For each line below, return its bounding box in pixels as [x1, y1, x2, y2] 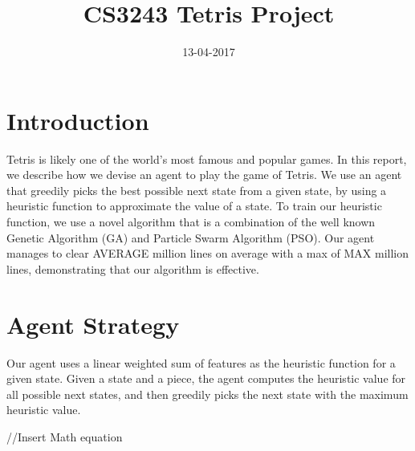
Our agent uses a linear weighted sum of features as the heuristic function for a [6, 354, 396, 371]
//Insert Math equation [6, 428, 123, 445]
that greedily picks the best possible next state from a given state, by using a [6, 181, 387, 198]
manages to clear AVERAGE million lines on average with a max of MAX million [6, 245, 409, 262]
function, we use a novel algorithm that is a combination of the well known [6, 213, 376, 230]
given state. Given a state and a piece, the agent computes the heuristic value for [6, 370, 406, 387]
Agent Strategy [6, 307, 180, 340]
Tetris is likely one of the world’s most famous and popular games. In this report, [6, 150, 407, 167]
